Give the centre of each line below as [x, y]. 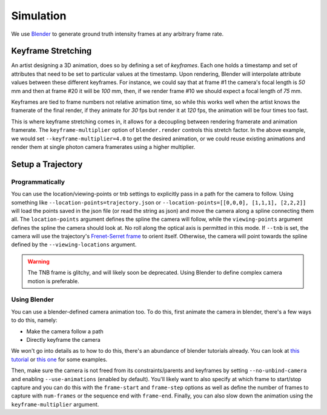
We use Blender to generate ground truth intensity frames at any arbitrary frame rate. [117, 34]
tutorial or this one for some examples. [59, 359]
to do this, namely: [34, 320]
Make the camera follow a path [65, 331]
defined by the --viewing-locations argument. [74, 244]
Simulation [39, 16]
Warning [38, 261]
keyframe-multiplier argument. [55, 404]
